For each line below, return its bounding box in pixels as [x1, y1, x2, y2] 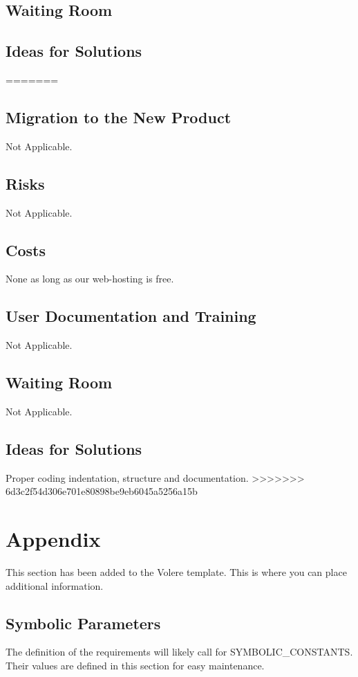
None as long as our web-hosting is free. [6, 271, 174, 286]
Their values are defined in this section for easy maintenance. [6, 658, 265, 673]
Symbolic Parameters [6, 612, 161, 633]
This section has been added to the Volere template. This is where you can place [6, 565, 347, 579]
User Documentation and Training [6, 305, 256, 327]
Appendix [6, 525, 101, 553]
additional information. [6, 578, 104, 593]
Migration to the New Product [6, 106, 232, 127]
